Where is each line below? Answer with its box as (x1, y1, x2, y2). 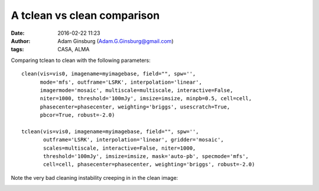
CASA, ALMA (57, 46, 90, 53)
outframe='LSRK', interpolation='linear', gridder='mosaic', (43, 136, 224, 143)
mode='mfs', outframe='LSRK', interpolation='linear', (40, 78, 202, 85)
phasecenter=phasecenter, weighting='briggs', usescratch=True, (40, 103, 230, 110)
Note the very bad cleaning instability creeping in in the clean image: (11, 174, 178, 181)
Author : (11, 37, 31, 44)
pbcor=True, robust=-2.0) (40, 112, 115, 118)
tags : (11, 46, 24, 53)
